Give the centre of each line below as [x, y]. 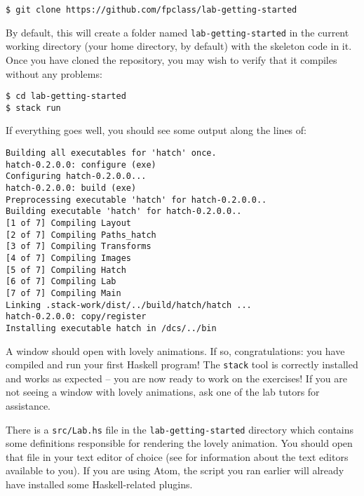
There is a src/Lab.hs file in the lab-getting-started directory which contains [180, 429]
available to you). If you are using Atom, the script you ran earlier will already [175, 470]
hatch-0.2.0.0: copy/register [76, 317]
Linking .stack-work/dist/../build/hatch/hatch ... [129, 305]
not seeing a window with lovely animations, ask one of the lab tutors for [163, 392]
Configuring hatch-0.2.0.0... [76, 176]
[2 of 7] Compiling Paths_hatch [81, 235]
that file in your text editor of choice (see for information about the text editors [177, 456]
